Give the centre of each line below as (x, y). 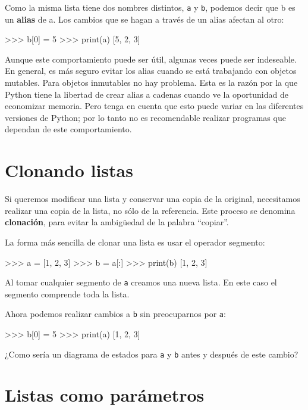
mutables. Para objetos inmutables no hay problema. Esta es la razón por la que (151, 83)
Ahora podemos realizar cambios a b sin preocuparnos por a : (115, 314)
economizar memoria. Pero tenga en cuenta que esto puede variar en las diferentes (154, 106)
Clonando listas (69, 170)
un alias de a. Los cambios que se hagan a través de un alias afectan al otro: (144, 19)
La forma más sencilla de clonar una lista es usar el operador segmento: (135, 242)
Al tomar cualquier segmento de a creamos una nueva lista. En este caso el (141, 282)
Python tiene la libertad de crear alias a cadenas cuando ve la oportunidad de (147, 94)
